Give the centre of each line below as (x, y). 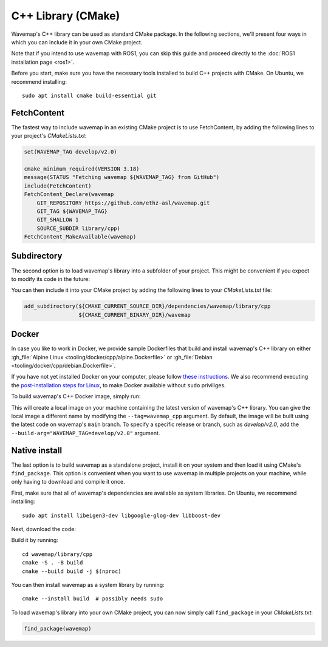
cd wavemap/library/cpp (57, 554)
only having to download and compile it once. (68, 482)
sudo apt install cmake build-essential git (90, 95)
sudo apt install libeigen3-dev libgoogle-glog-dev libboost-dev (121, 515)
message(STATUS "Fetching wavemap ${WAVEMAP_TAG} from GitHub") (122, 177)
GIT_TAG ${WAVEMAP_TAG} (72, 211)
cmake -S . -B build (53, 563)
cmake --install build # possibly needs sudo (93, 599)
